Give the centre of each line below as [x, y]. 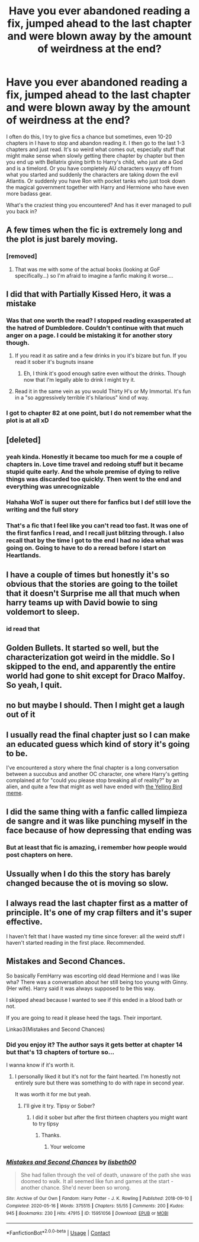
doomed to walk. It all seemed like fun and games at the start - [97, 1181]
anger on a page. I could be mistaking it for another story [89, 335]
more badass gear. [29, 193]
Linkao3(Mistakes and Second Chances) [56, 1029]
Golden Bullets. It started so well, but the [83, 648]
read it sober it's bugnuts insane [54, 362]
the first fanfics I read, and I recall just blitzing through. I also [95, 533]
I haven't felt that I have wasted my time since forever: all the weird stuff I [95, 936]
